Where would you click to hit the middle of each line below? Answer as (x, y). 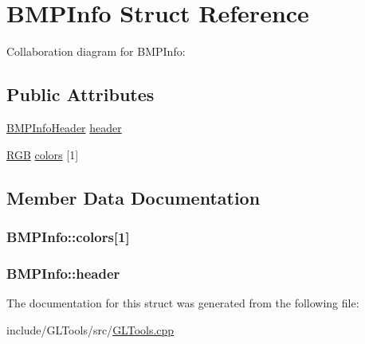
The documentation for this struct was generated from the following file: (183, 302)
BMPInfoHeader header (64, 127)
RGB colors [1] (43, 154)
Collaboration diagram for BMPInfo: (96, 51)
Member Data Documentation (133, 197)
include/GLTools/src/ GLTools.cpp (90, 329)
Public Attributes (80, 94)
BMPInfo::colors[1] (68, 236)
